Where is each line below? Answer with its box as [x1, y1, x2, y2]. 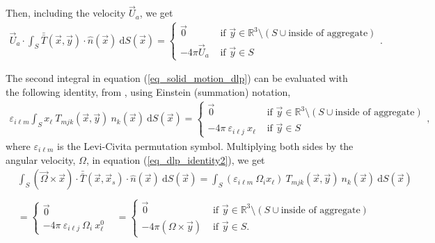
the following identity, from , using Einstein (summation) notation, [6, 84, 291, 99]
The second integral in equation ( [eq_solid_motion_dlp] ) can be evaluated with [6, 71, 348, 85]
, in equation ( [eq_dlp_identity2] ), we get [86, 152, 265, 167]
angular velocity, [6, 152, 76, 167]
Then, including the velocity [6, 6, 126, 20]
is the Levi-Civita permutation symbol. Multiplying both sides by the [57, 139, 354, 153]
